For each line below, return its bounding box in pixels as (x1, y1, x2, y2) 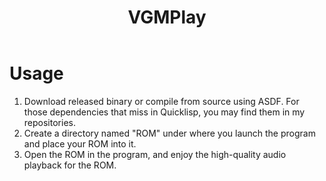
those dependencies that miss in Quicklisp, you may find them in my (23, 106, 306, 118)
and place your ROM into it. (23, 137, 137, 150)
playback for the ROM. (23, 159, 117, 171)
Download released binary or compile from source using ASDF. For (23, 95, 300, 107)
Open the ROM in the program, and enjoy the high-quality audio (23, 148, 287, 160)
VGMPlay (127, 6, 207, 29)
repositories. (23, 116, 76, 128)
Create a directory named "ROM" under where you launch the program (23, 127, 316, 139)
